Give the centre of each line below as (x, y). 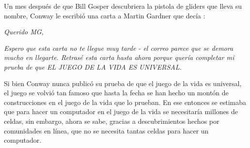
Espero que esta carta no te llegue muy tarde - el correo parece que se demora (119, 48)
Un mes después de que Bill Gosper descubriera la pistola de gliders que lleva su (123, 6)
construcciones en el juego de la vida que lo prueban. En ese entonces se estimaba (125, 102)
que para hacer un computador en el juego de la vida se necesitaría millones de (121, 111)
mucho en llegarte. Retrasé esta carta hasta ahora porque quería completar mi (119, 57)
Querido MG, (24, 32)
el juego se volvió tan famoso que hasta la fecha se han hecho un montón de (116, 93)
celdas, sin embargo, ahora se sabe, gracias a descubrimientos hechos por (112, 121)
